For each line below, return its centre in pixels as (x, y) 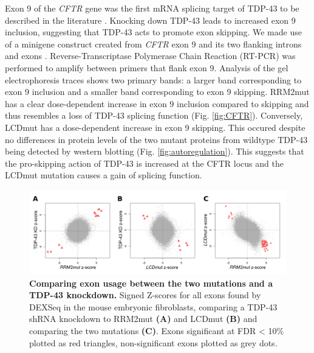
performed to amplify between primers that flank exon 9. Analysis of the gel (147, 67)
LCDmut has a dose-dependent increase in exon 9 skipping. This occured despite (155, 127)
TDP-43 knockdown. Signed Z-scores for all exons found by (145, 295)
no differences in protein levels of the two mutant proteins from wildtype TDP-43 (156, 139)
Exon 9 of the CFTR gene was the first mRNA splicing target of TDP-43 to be (152, 8)
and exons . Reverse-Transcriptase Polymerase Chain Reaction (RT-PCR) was (150, 56)
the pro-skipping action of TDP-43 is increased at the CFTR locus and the (144, 163)
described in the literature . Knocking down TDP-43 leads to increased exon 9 (150, 20)
